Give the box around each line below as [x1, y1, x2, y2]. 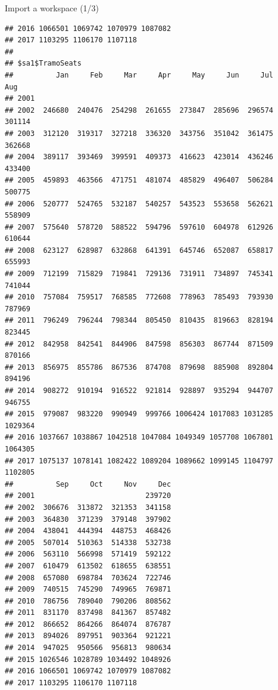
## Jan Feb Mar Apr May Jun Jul [5, 70, 274, 79]
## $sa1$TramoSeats [5, 59, 82, 68]
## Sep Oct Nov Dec [5, 479, 171, 488]
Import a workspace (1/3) [5, 2, 99, 14]
